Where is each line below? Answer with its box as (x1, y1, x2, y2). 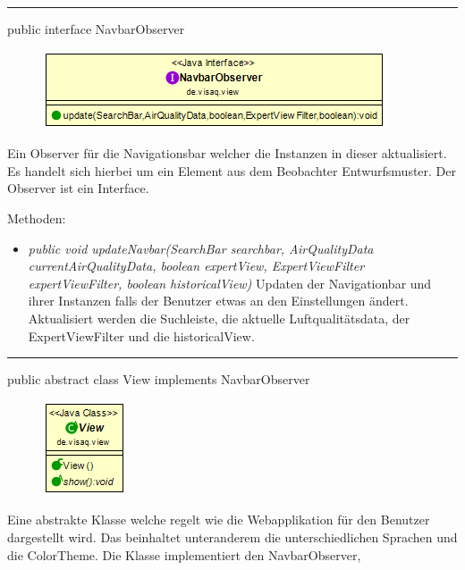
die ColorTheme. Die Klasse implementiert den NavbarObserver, (7, 545, 361, 564)
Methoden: (7, 208, 66, 227)
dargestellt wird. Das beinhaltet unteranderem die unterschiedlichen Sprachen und (7, 527, 458, 546)
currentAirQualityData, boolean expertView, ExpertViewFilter (28, 256, 365, 275)
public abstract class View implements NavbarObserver (7, 370, 310, 389)
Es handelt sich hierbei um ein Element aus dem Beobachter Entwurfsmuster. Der (7, 161, 457, 180)
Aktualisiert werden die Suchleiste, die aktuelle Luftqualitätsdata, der (28, 308, 410, 327)
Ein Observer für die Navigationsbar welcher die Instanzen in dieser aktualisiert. (7, 144, 447, 163)
